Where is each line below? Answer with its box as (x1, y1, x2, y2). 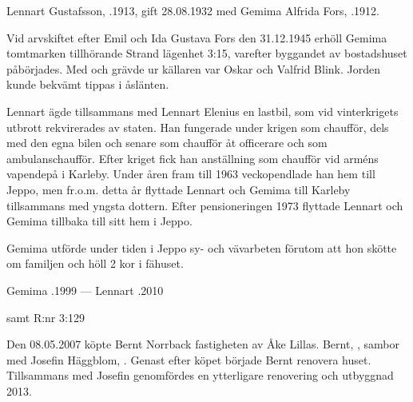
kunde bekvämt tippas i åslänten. (6, 76, 169, 93)
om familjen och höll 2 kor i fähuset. (6, 255, 184, 272)
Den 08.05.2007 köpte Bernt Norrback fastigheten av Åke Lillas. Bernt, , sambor (6, 336, 399, 352)
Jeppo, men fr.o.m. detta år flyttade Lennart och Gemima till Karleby (6, 181, 351, 197)
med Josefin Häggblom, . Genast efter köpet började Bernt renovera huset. (6, 351, 371, 368)
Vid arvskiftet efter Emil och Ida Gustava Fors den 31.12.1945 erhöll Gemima (6, 29, 387, 46)
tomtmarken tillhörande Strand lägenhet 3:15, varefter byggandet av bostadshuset (6, 45, 407, 62)
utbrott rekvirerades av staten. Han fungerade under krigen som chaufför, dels (6, 118, 389, 135)
